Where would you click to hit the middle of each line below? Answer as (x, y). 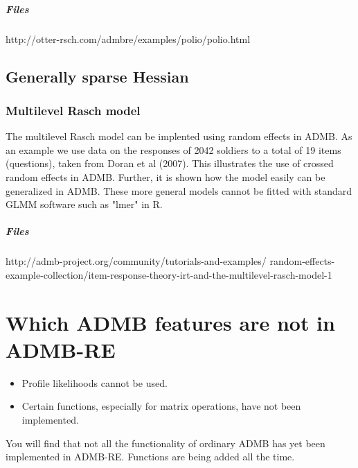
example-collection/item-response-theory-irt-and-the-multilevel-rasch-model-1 (169, 274)
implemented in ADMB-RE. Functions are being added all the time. (150, 457)
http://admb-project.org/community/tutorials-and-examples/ (136, 261)
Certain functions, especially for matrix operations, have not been (161, 406)
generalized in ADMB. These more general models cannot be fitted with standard (179, 190)
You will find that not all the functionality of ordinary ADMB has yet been (165, 443)
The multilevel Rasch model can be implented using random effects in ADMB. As (179, 136)
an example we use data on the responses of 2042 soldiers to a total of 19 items (173, 149)
